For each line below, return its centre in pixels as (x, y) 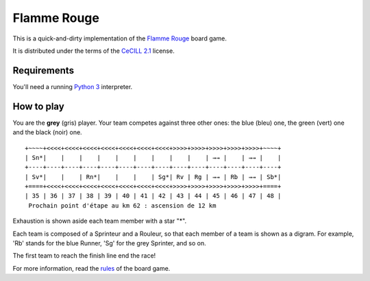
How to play (38, 106)
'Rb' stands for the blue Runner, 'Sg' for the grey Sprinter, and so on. (110, 243)
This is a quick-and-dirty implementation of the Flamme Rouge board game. (120, 38)
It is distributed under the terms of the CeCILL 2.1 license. (94, 51)
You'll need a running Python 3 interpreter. (73, 86)
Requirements (44, 70)
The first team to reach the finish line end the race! (84, 256)
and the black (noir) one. (47, 132)
